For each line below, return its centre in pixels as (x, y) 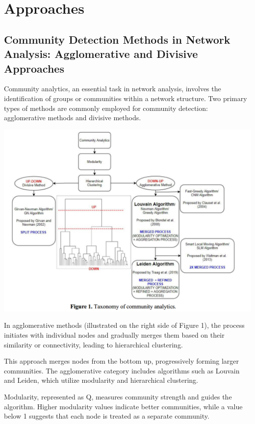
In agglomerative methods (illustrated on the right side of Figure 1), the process (124, 325)
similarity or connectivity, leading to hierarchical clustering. (93, 344)
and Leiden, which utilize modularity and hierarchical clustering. (101, 380)
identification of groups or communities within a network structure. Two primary (126, 98)
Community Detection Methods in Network (117, 39)
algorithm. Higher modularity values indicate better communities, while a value (123, 406)
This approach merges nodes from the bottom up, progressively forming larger (122, 361)
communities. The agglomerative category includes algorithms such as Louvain (122, 370)
